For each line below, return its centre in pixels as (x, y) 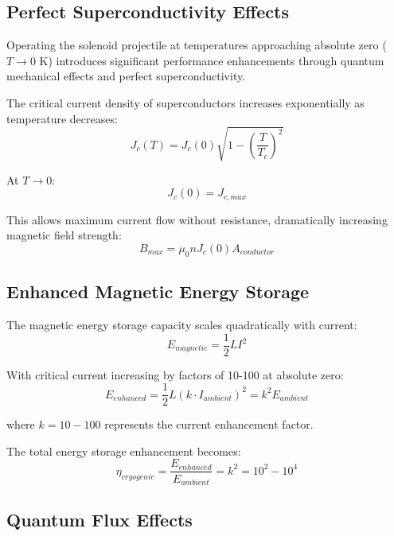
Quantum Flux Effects (99, 520)
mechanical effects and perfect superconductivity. (126, 76)
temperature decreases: (62, 118)
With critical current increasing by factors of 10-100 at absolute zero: (175, 374)
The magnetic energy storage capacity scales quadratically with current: (182, 324)
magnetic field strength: (64, 235)
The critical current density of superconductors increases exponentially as (185, 102)
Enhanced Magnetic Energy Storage (158, 291)
